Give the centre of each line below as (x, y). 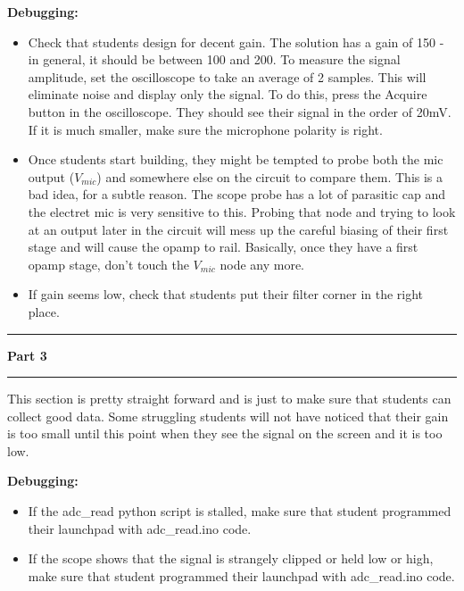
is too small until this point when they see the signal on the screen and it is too (225, 433)
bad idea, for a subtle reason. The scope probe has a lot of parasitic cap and (237, 194)
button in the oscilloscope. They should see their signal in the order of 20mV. (240, 111)
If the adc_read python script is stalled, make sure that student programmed (240, 511)
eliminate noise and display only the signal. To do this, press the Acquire (228, 94)
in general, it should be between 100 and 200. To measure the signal (214, 59)
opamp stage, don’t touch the (108, 264)
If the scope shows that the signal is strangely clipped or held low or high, (231, 558)
